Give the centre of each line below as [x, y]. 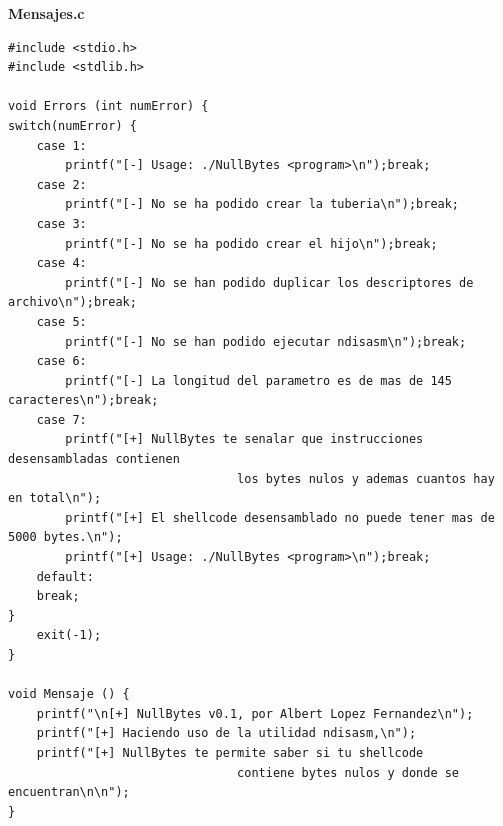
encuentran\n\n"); [69, 792]
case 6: [61, 361]
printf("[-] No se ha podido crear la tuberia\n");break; [262, 204]
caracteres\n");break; [83, 400]
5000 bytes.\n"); [65, 537]
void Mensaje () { [69, 694]
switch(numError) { [72, 125]
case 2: [61, 184]
